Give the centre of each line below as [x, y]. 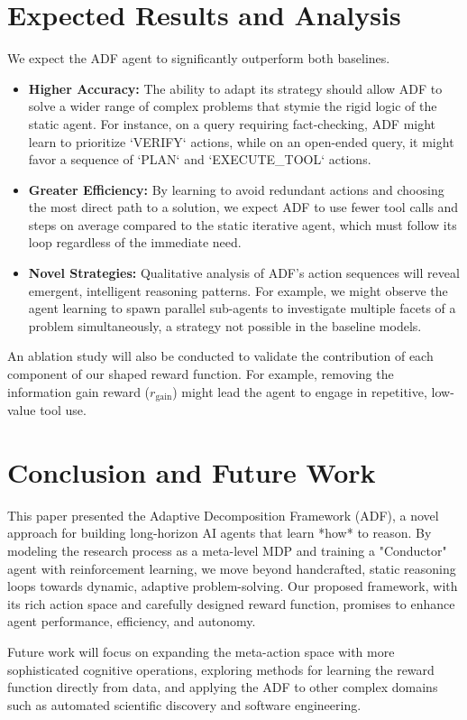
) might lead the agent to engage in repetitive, [300, 391]
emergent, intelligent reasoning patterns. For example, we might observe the [238, 290]
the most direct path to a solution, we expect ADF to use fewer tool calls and [243, 207]
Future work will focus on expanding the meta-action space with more [201, 651]
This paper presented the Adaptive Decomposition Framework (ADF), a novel [223, 515]
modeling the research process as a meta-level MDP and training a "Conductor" [227, 550]
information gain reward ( [79, 391]
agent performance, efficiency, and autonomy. [132, 621]
